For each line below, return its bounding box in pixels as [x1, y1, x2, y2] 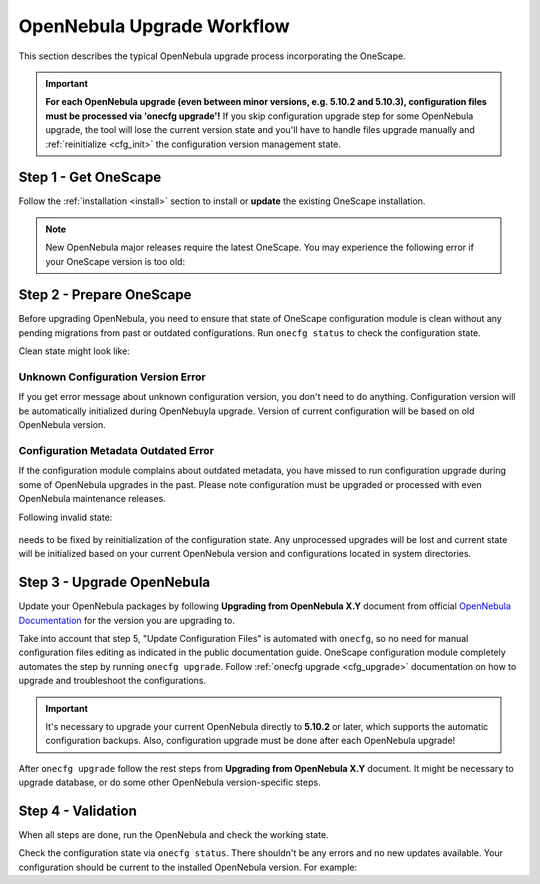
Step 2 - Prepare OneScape [18, 286, 192, 304]
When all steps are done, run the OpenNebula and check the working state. [18, 829, 329, 840]
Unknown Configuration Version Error [18, 370, 206, 384]
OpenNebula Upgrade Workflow [18, 15, 290, 37]
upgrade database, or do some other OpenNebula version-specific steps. [18, 776, 321, 789]
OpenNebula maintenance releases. [18, 493, 167, 505]
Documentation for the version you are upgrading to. [18, 614, 235, 626]
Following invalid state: [18, 511, 113, 523]
